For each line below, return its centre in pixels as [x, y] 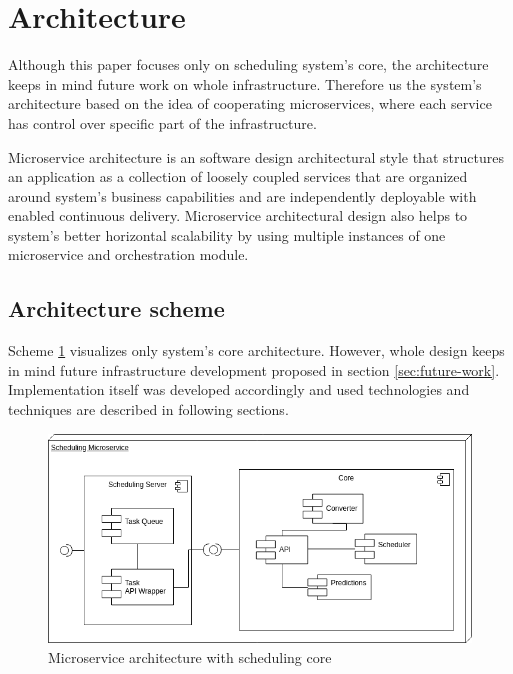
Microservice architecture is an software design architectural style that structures [256, 156]
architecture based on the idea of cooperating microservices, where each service [250, 103]
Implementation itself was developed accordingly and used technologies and [239, 389]
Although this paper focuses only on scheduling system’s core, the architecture [248, 64]
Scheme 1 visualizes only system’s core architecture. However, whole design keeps [256, 350]
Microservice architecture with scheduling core [190, 656]
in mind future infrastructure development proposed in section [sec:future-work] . [254, 369]
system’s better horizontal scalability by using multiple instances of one [227, 234]
